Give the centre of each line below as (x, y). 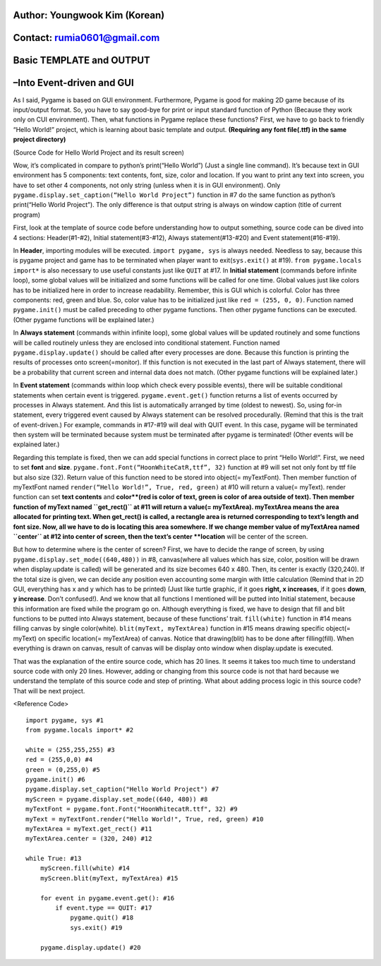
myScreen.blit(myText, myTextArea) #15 (109, 878)
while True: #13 (54, 859)
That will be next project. (49, 691)
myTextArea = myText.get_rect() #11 (89, 829)
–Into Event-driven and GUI (73, 83)
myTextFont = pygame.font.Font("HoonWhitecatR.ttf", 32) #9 (132, 809)
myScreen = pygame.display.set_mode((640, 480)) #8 (117, 799)
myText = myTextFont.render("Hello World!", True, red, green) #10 (145, 819)
